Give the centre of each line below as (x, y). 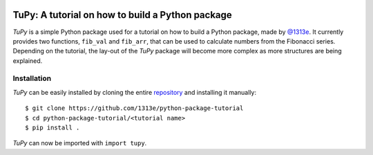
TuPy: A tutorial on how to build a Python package (123, 15)
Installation (32, 78)
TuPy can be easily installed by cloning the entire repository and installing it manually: (135, 92)
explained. (28, 61)
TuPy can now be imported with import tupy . (80, 143)
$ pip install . (52, 128)
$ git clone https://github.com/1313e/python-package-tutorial (134, 108)
